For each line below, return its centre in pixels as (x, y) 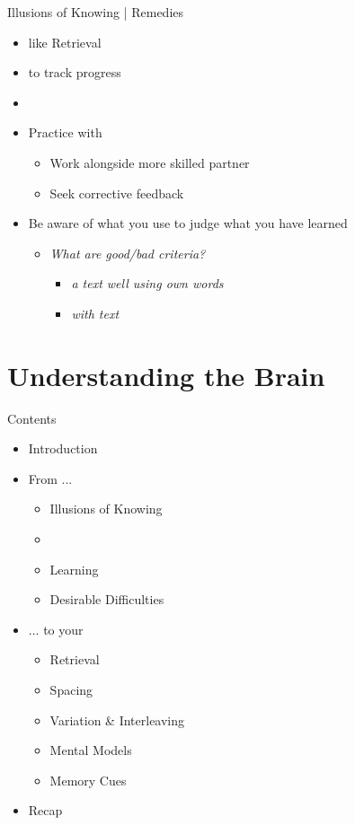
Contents (32, 418)
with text (95, 313)
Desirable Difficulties (107, 599)
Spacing (71, 689)
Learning (74, 569)
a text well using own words (147, 283)
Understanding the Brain (166, 375)
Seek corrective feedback (117, 193)
